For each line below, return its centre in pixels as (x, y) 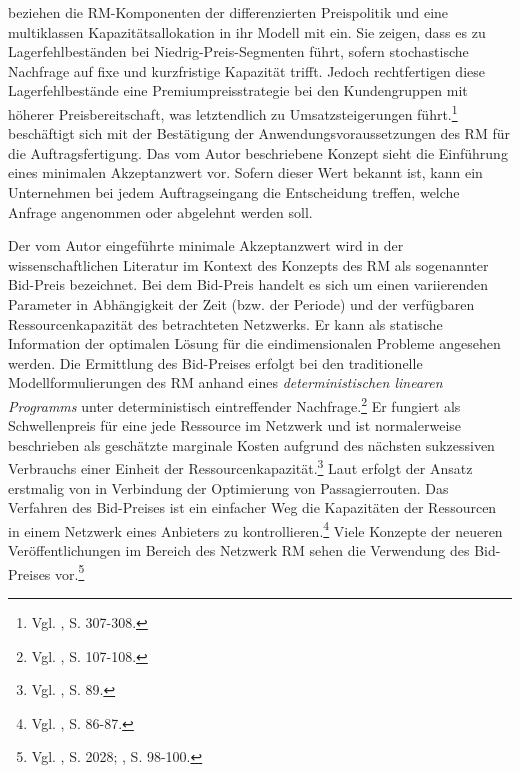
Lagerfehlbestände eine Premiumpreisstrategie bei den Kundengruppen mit (238, 90)
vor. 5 (70, 572)
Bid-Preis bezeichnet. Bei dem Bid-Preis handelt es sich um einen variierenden (248, 284)
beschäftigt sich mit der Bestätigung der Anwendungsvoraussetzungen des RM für (259, 133)
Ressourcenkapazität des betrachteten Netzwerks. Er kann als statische (225, 323)
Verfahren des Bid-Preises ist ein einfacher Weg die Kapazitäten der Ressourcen (252, 507)
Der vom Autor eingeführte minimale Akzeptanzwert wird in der (206, 245)
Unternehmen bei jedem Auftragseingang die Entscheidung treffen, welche (234, 192)
